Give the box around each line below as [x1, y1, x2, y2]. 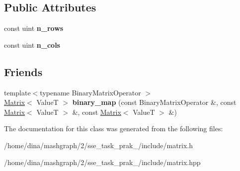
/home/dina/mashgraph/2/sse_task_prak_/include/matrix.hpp [4, 157, 201, 167]
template [4, 87, 31, 97]
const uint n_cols [4, 39, 60, 50]
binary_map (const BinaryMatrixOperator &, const [72, 97, 237, 107]
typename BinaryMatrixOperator [40, 87, 141, 97]
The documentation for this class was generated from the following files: [4, 123, 223, 134]
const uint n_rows [4, 23, 64, 33]
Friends [4, 64, 43, 79]
